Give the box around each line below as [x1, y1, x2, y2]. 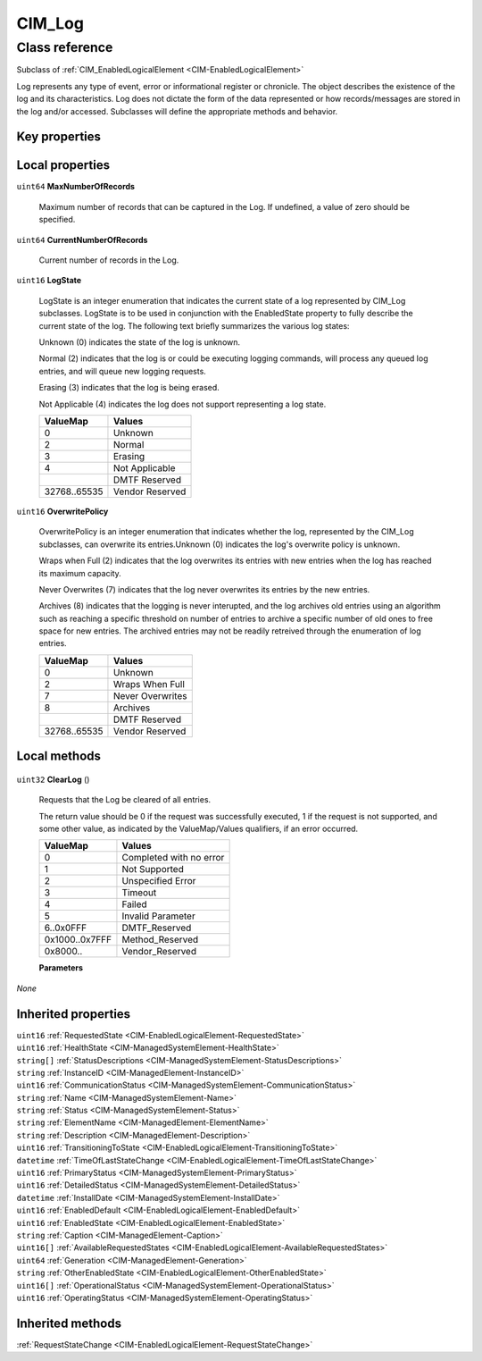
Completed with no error [121, 852, 225, 864]
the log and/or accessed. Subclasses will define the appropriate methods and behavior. [16, 105, 338, 116]
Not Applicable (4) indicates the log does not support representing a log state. [38, 399, 327, 409]
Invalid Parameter [121, 910, 195, 922]
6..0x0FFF [44, 921, 87, 934]
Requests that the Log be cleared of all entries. [38, 794, 212, 805]
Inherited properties [16, 1006, 131, 1021]
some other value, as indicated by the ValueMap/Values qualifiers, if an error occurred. [38, 823, 359, 835]
